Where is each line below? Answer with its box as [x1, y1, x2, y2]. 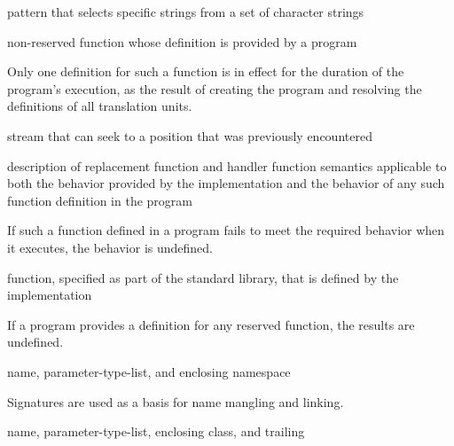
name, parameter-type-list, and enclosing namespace [7, 362, 291, 380]
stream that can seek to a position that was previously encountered [7, 126, 372, 145]
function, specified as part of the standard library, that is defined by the [7, 268, 399, 286]
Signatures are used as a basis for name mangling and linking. [7, 392, 344, 411]
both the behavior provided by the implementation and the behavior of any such [7, 174, 445, 192]
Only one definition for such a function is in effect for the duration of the [7, 62, 404, 81]
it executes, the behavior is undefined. [7, 238, 213, 256]
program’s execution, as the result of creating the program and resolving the [7, 79, 422, 98]
